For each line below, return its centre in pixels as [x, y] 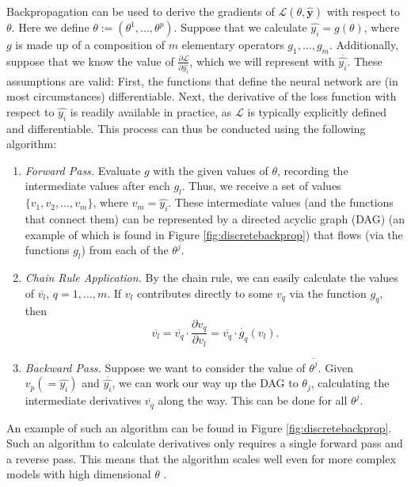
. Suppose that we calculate [240, 27]
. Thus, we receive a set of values [261, 186]
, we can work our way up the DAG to [205, 383]
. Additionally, [364, 44]
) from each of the [125, 250]
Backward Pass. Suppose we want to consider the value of [165, 367]
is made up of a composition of [90, 44]
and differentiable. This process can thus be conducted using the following [186, 128]
